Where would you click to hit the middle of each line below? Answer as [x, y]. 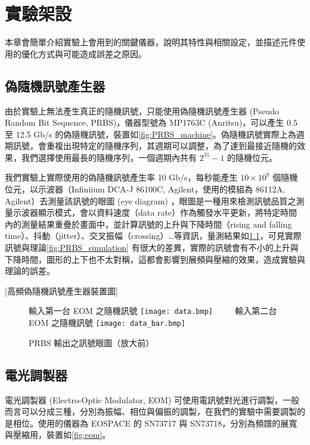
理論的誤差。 [30, 271]
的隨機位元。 [252, 157]
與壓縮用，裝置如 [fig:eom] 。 [58, 435]
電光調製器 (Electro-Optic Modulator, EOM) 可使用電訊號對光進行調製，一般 [152, 399]
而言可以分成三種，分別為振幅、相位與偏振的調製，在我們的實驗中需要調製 [151, 411]
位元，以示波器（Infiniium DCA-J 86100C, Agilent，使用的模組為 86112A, [145, 189]
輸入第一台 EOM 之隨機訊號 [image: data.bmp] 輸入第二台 [153, 311]
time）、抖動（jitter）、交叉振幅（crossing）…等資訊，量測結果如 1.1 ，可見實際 [153, 236]
